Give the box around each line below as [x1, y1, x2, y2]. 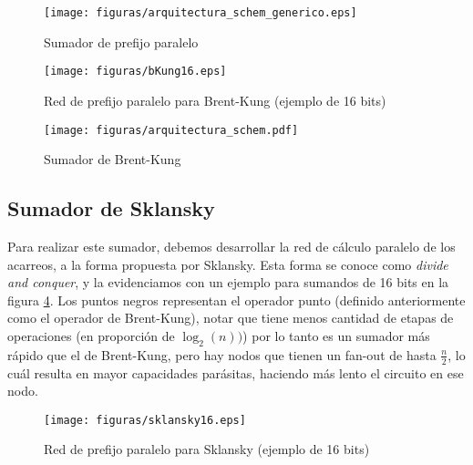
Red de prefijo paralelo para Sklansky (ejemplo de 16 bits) [44, 439, 370, 459]
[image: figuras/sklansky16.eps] [44, 413, 246, 427]
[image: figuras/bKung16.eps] [44, 65, 227, 78]
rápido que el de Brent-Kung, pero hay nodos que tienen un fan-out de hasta [7, 345, 437, 364]
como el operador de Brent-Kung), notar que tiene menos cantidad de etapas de [7, 308, 454, 327]
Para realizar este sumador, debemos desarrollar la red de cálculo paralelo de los [7, 236, 456, 255]
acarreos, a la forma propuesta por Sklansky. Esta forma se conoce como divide [7, 254, 448, 274]
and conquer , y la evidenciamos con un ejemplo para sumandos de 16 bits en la [7, 273, 449, 292]
